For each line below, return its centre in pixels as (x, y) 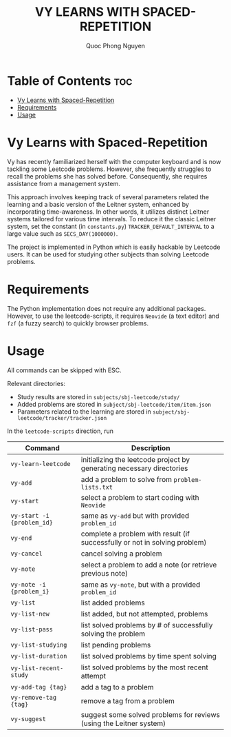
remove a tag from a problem (128, 700)
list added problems (113, 603)
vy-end (21, 538)
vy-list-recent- (37, 668)
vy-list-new (30, 614)
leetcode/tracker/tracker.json (62, 418)
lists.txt (97, 487)
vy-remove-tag (34, 697)
